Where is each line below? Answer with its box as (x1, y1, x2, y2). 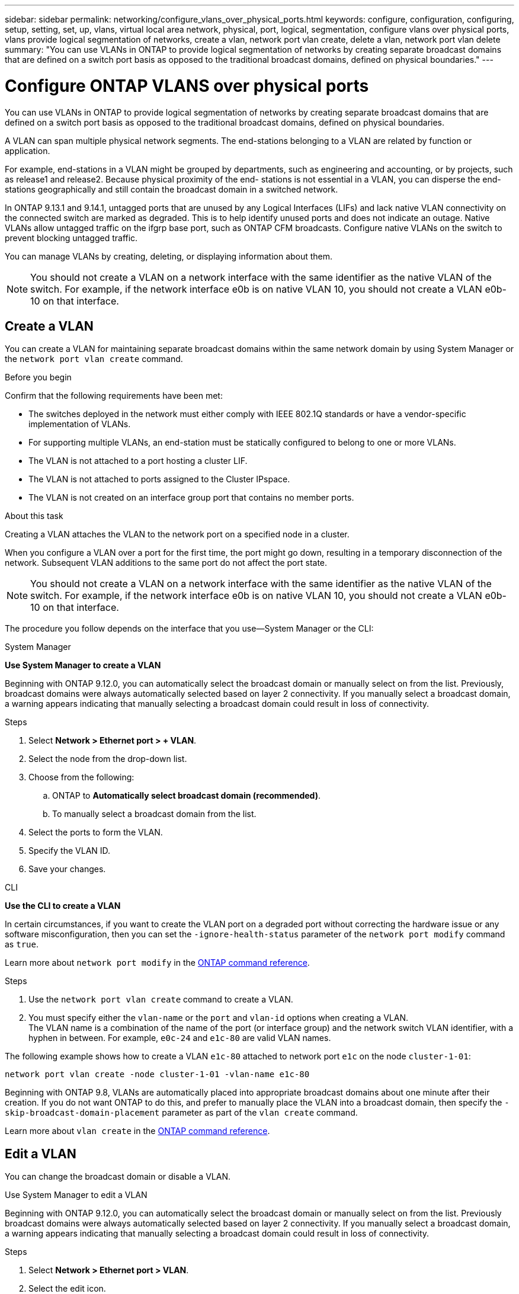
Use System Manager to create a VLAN (5, 660, 161, 671)
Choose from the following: (28, 772, 134, 783)
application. (5, 145, 50, 156)
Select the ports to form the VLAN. (28, 827, 163, 838)
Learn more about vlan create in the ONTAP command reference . (5, 1126, 270, 1136)
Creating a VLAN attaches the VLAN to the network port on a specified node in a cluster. (5, 529, 350, 540)
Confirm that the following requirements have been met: (5, 390, 223, 401)
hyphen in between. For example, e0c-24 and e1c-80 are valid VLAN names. (28, 1033, 331, 1043)
